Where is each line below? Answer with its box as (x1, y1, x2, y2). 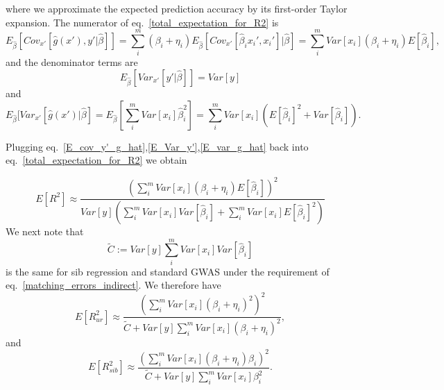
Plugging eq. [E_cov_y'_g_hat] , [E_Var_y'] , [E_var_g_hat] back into (6, 139, 309, 153)
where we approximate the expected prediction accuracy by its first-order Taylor (6, 1, 348, 15)
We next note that (6, 224, 84, 239)
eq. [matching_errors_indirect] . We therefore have (6, 278, 221, 292)
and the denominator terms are (6, 55, 138, 69)
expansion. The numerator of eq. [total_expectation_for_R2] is (6, 15, 279, 29)
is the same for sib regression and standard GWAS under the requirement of (6, 264, 330, 278)
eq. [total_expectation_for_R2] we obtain (6, 153, 187, 167)
